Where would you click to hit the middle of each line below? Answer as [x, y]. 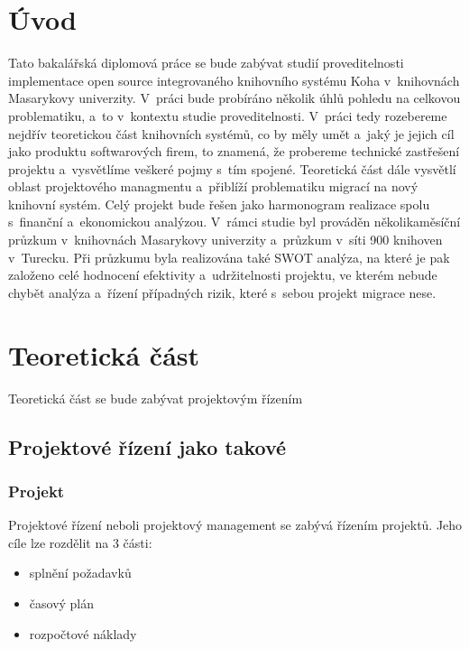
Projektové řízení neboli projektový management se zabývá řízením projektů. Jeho [235, 525]
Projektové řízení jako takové [147, 446]
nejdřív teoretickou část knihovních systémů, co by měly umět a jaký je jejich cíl [231, 133]
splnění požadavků [80, 573]
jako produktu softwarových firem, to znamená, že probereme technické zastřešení [234, 151]
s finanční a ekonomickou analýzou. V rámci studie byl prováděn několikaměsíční [234, 222]
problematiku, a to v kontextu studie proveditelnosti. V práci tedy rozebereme [228, 115]
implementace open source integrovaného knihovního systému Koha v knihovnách [234, 80]
